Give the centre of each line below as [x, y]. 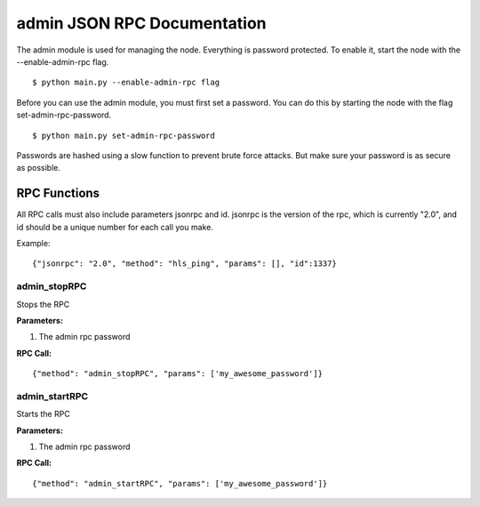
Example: [33, 243]
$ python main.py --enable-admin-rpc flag [126, 83]
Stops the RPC [43, 304]
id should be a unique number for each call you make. [115, 227]
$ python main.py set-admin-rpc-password [124, 135]
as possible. [39, 168]
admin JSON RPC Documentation [141, 23]
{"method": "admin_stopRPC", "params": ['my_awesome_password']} [178, 374]
